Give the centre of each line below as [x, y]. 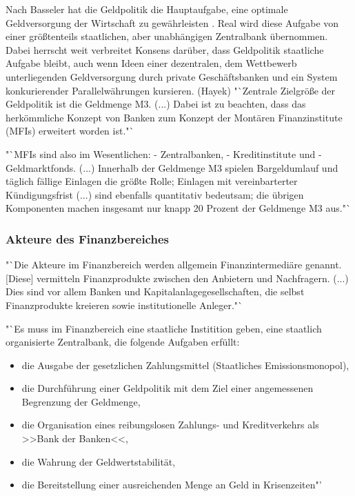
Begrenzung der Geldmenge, [81, 401]
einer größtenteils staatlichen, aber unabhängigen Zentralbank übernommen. [167, 36]
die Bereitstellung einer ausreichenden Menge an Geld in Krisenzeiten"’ [172, 485]
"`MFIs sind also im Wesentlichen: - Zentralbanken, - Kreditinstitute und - [164, 153]
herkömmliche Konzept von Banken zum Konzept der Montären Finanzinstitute [174, 117]
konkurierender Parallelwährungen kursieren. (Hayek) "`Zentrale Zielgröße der [171, 90]
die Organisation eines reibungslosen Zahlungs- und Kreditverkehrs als [170, 425]
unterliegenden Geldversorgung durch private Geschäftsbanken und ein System [172, 76]
